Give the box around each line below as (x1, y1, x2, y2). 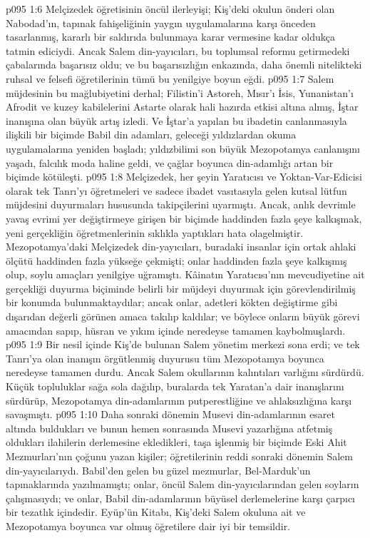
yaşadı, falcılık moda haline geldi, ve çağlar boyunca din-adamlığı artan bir (6, 155, 334, 170)
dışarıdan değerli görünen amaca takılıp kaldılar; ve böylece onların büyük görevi (6, 309, 360, 324)
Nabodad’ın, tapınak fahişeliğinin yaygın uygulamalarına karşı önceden (6, 15, 316, 30)
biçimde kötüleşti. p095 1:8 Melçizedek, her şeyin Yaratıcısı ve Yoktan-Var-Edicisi (6, 169, 362, 184)
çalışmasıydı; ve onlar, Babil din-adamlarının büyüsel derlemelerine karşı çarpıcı (6, 490, 355, 505)
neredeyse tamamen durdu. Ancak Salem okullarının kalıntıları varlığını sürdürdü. (6, 365, 364, 380)
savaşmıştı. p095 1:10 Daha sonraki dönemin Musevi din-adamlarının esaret (6, 407, 336, 422)
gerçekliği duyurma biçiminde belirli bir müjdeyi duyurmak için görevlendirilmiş (6, 280, 356, 295)
